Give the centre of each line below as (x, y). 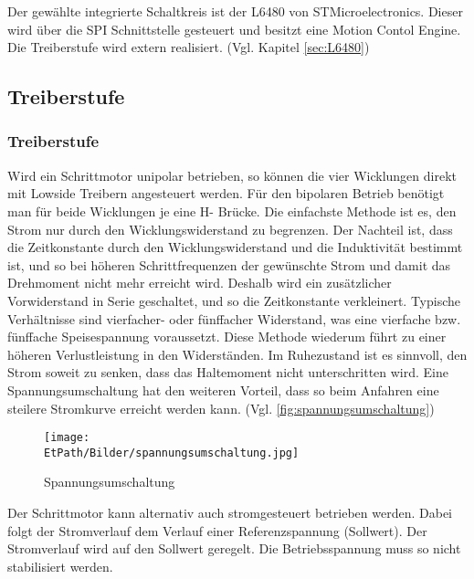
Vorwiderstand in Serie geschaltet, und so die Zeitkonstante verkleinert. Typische (234, 300)
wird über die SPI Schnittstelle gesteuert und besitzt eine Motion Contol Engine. (234, 29)
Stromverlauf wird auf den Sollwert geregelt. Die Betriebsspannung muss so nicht (234, 548)
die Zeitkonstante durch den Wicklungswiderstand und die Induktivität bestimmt (235, 247)
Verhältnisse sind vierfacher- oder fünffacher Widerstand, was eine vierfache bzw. (234, 318)
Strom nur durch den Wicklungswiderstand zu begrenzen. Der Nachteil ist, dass (230, 229)
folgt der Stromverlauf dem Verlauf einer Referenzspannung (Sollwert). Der (217, 530)
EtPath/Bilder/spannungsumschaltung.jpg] (172, 453)
